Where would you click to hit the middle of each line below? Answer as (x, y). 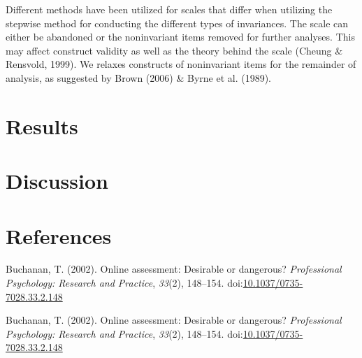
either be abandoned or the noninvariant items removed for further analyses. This (180, 37)
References (59, 235)
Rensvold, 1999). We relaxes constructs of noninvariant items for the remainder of (181, 64)
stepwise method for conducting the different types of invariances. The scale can (177, 23)
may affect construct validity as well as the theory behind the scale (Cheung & (174, 50)
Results (42, 126)
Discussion (57, 181)
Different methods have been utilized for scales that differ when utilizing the (169, 9)
